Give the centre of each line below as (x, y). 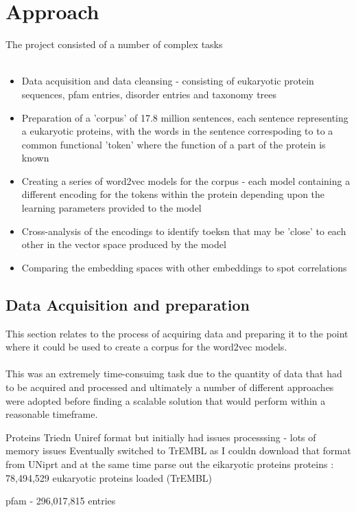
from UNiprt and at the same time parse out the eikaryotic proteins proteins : (170, 464)
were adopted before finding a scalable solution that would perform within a (166, 400)
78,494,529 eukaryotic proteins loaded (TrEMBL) (109, 477)
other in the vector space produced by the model (124, 244)
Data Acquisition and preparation (128, 304)
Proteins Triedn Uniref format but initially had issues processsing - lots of (161, 437)
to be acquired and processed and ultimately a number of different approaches (170, 387)
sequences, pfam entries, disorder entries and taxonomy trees (149, 94)
